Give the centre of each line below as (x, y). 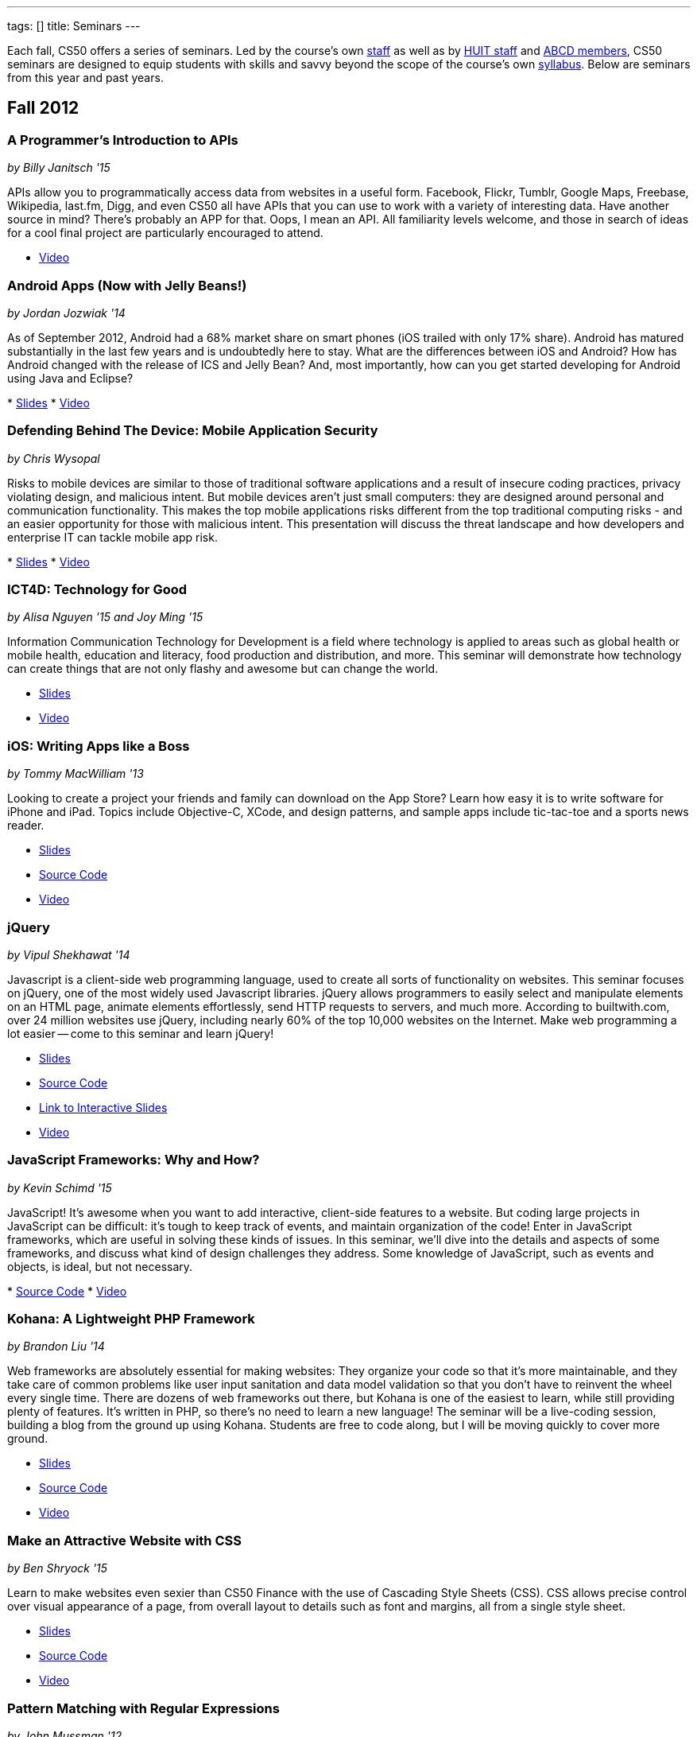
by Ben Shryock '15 (58, 1568)
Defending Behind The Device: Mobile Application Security (193, 431)
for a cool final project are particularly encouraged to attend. (165, 233)
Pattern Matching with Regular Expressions (143, 1708)
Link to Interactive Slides (103, 1107)
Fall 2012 (43, 108)
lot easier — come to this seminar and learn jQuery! (141, 1033)
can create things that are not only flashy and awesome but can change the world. (223, 669)
